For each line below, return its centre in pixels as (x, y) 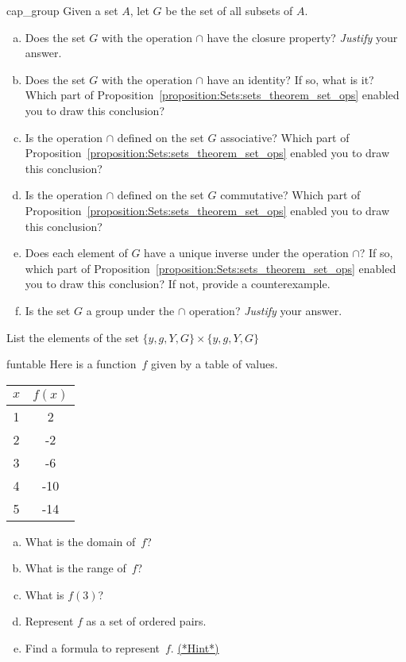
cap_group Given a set (62, 10)
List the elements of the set (73, 337)
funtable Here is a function (72, 364)
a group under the (130, 310)
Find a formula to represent (92, 648)
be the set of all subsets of (229, 10)
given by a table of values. (215, 364)
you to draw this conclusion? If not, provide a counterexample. (178, 284)
